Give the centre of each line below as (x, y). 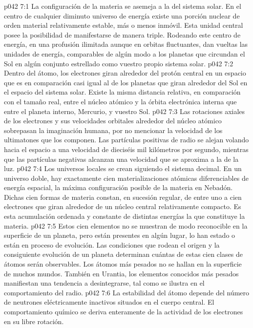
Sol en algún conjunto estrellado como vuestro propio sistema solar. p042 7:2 (119, 63)
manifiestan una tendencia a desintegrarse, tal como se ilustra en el (104, 283)
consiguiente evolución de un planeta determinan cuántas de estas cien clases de (123, 254)
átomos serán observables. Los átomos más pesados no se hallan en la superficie (123, 264)
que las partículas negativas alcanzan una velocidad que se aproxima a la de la (121, 159)
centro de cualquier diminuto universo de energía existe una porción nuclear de (122, 15)
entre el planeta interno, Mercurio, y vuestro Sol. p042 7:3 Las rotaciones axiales (125, 111)
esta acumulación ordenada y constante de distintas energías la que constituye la (125, 216)
